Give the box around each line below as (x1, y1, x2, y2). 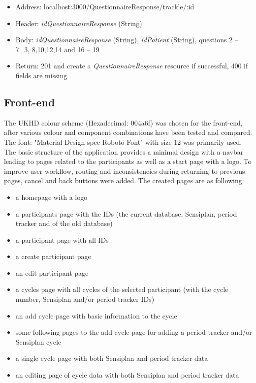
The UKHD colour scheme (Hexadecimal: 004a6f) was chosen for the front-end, (4, 117, 243, 128)
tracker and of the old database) (15, 218, 113, 228)
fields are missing (15, 70, 67, 80)
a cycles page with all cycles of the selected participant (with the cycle (15, 284, 228, 294)
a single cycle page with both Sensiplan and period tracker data (15, 353, 208, 363)
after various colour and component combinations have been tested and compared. (4, 127, 252, 137)
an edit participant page (15, 267, 89, 278)
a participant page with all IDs (15, 234, 109, 245)
